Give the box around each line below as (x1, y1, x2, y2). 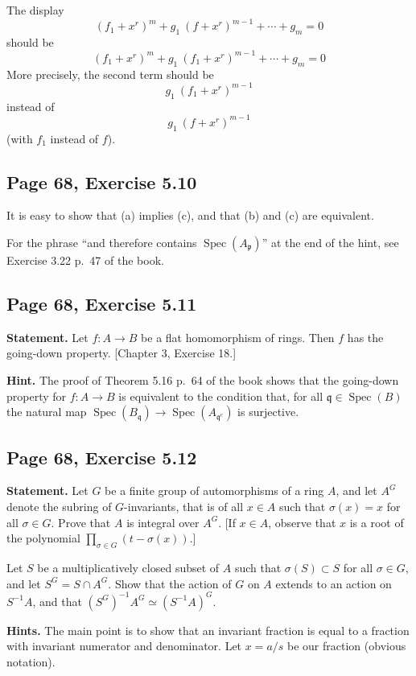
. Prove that (51, 513, 111, 530)
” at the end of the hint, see (262, 233, 399, 250)
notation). (6, 653, 56, 670)
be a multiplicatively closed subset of (37, 559, 220, 575)
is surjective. (237, 403, 299, 420)
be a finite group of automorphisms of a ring (105, 482, 324, 499)
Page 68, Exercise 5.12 (6, 444, 197, 469)
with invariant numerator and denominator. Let (6, 637, 242, 654)
